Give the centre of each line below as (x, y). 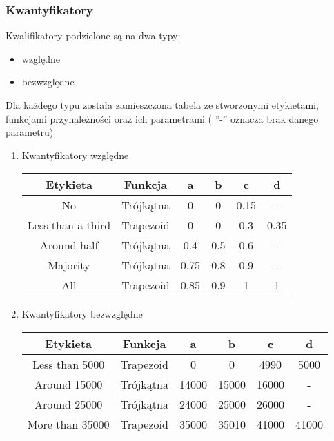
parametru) (30, 132)
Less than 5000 (68, 364)
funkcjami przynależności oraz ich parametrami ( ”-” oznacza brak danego (162, 118)
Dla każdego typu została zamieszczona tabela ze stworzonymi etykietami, (162, 105)
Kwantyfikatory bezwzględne (82, 314)
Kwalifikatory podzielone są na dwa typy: (93, 35)
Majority (69, 265)
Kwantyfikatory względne (75, 155)
